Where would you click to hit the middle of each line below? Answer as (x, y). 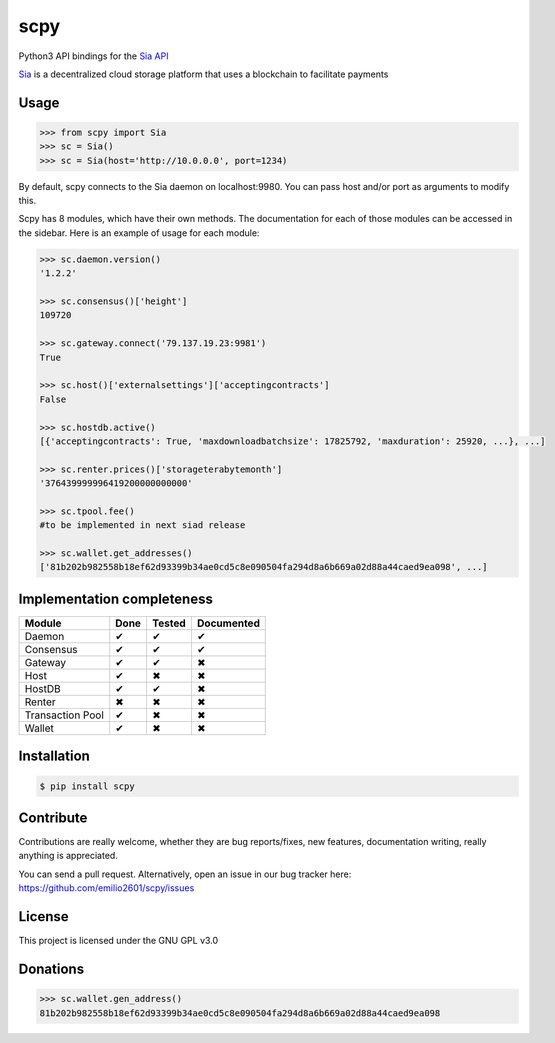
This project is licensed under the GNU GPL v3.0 (118, 941)
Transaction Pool (64, 715)
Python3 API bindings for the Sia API (93, 56)
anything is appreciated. (68, 856)
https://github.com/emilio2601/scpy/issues (106, 888)
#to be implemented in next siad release (142, 525)
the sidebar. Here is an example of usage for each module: (139, 232)
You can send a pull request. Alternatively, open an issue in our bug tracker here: (185, 874)
